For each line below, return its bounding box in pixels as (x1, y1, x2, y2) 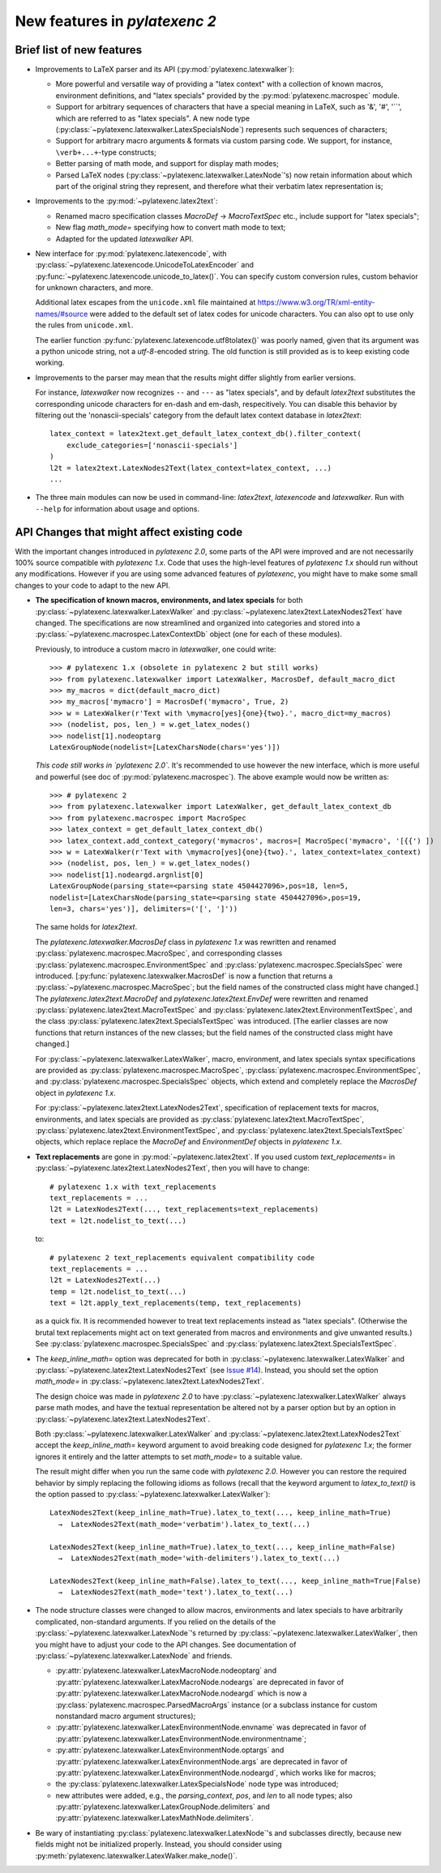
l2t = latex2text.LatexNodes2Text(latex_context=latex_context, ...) (49, 463, 332, 473)
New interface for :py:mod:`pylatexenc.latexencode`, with (35, 248, 227, 259)
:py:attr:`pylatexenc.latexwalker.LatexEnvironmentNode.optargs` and (55, 1745, 285, 1755)
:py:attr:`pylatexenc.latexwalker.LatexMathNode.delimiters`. (55, 1813, 255, 1823)
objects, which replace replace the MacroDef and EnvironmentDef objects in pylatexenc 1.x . (35, 1137, 342, 1147)
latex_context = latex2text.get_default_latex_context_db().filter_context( (49, 430, 362, 438)
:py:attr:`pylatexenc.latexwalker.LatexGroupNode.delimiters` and (55, 1802, 271, 1811)
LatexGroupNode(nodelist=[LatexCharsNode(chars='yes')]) (49, 742, 281, 751)
